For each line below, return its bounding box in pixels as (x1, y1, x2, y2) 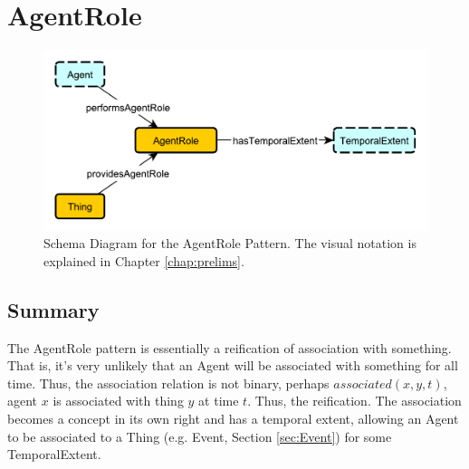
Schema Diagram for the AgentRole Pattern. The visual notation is (43, 234, 416, 253)
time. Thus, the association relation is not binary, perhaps (7, 373, 330, 392)
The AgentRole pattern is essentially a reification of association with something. (7, 338, 452, 357)
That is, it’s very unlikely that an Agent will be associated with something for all (7, 356, 458, 375)
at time (198, 391, 239, 410)
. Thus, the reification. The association (247, 391, 462, 410)
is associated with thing (53, 391, 184, 410)
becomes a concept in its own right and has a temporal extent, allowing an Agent (7, 408, 459, 427)
